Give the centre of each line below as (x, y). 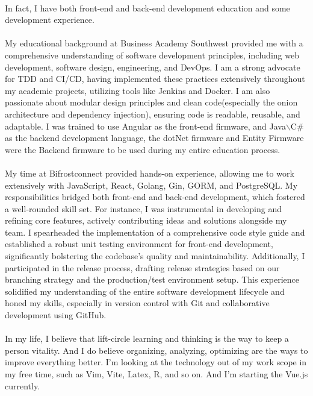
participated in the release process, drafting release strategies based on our (142, 267)
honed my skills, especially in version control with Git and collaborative (137, 303)
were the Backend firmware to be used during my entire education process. (143, 149)
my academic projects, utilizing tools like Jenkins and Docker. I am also (138, 90)
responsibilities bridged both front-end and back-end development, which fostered (155, 197)
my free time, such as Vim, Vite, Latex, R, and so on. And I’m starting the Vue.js (156, 374)
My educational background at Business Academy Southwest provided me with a (154, 43)
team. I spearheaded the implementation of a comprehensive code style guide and (155, 232)
